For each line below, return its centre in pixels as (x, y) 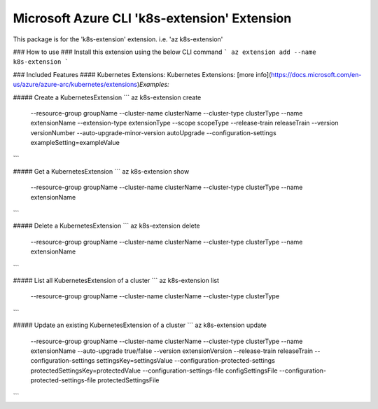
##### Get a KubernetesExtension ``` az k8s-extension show (101, 171)
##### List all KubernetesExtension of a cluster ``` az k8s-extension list (116, 280)
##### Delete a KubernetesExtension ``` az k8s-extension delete (106, 226)
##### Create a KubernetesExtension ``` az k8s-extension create (107, 97)
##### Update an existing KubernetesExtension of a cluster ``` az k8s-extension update (140, 325)
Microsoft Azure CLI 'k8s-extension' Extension (152, 18)
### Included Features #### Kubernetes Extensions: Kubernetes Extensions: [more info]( (142, 74)
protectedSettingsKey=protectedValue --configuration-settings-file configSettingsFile (154, 370)
